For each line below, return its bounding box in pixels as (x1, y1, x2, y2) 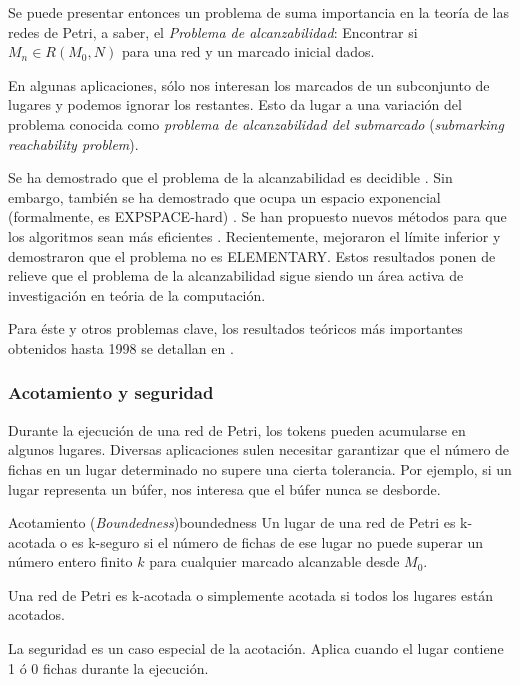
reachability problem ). (8, 133, 139, 154)
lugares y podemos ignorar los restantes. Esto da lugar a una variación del (8, 94, 462, 115)
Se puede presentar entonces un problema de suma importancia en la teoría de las (8, 2, 509, 22)
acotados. (8, 604, 65, 625)
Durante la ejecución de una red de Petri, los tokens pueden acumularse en (8, 419, 466, 440)
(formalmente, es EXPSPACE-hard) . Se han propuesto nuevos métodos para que (8, 206, 507, 227)
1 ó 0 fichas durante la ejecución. (8, 657, 209, 678)
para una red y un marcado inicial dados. (121, 41, 375, 62)
